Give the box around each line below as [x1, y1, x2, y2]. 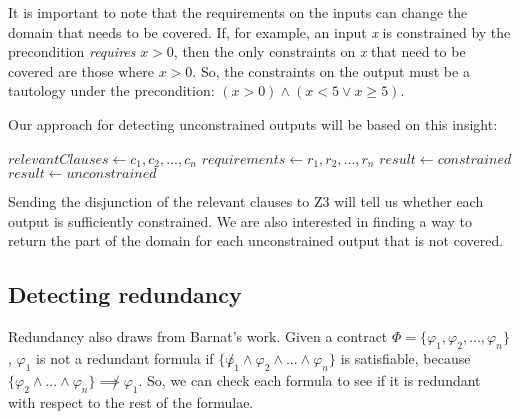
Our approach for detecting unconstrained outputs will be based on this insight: [8, 113, 498, 134]
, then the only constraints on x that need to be [173, 41, 466, 62]
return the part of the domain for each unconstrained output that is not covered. [8, 230, 504, 251]
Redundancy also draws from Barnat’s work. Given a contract [8, 326, 388, 347]
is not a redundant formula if [36, 347, 214, 368]
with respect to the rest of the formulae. [8, 391, 254, 412]
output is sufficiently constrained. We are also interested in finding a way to [8, 210, 473, 231]
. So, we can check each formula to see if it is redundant [138, 369, 481, 390]
